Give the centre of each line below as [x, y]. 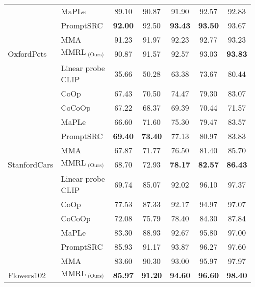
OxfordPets [27, 54]
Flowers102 [27, 275]
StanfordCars [31, 164]
